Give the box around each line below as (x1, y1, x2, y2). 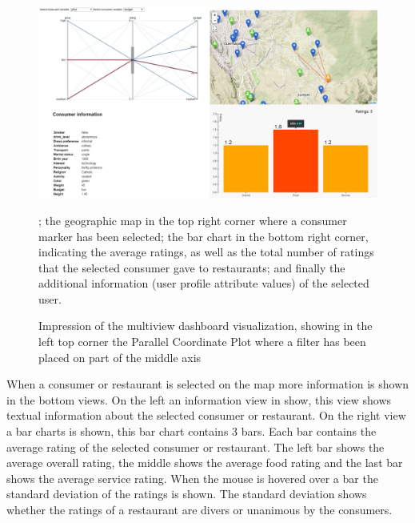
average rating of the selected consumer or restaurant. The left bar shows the (6, 438, 385, 455)
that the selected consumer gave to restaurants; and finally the (38, 259, 345, 276)
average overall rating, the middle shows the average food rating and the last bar (6, 454, 403, 471)
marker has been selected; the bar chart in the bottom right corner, (38, 227, 369, 244)
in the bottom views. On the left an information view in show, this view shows (6, 391, 392, 408)
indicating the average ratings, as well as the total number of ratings (38, 243, 374, 260)
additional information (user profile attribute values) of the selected (38, 275, 369, 292)
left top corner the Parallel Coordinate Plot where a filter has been (38, 333, 366, 350)
